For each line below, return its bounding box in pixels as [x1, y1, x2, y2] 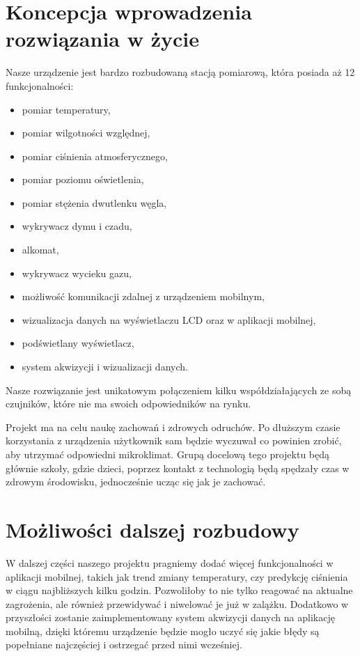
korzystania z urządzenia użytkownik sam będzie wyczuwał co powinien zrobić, [6, 433, 342, 448]
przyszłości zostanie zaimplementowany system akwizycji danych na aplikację [6, 610, 335, 625]
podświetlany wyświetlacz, [22, 336, 134, 350]
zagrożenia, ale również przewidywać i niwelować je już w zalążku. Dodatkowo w [6, 596, 349, 611]
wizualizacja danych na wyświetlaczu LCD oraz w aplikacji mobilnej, [22, 312, 316, 327]
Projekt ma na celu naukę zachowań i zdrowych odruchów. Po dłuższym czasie [6, 419, 341, 434]
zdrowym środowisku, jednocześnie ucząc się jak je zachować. [6, 474, 266, 489]
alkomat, [22, 242, 59, 257]
